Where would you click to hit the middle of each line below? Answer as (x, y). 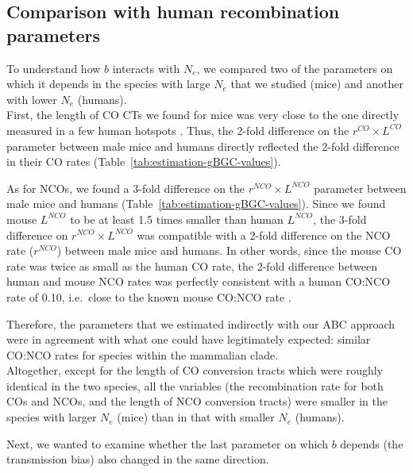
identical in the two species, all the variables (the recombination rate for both (195, 385)
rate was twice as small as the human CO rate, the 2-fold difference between (192, 265)
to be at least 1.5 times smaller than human (177, 219)
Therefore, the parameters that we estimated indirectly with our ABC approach (201, 323)
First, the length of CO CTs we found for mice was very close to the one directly (203, 115)
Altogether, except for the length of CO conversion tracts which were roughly (195, 370)
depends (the (372, 443)
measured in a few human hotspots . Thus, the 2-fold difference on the (178, 130)
